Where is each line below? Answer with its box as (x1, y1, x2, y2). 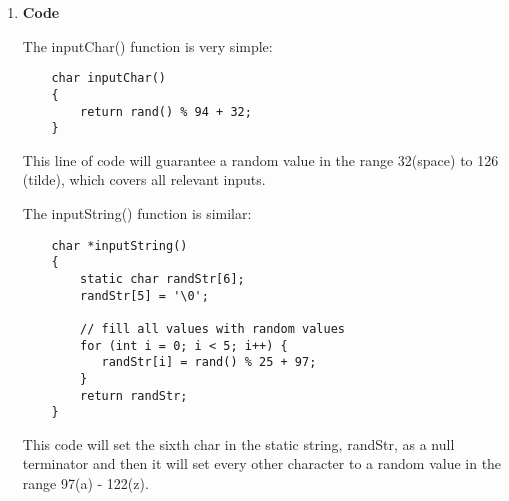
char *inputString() (51, 238, 188, 253)
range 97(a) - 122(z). (22, 473, 149, 493)
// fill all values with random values (80, 321, 345, 336)
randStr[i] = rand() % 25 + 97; (101, 355, 317, 370)
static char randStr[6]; (80, 271, 245, 286)
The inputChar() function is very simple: (22, 35, 273, 56)
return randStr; (80, 388, 188, 403)
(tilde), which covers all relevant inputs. (22, 169, 266, 190)
